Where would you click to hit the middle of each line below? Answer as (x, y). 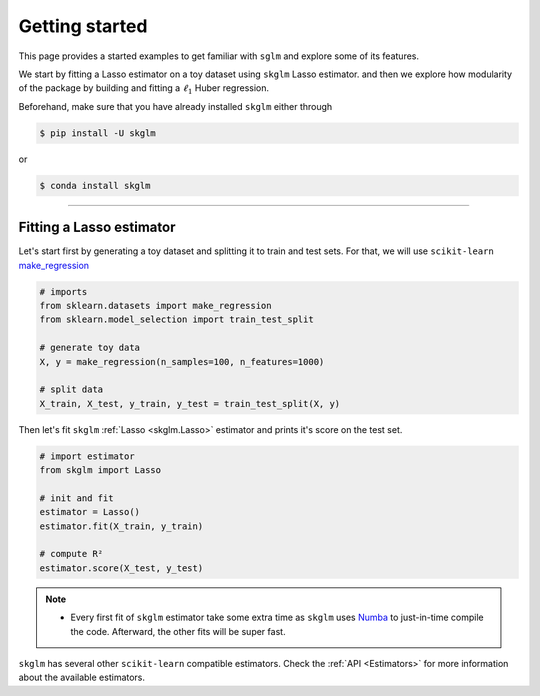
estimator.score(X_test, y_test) (121, 568)
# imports (63, 291)
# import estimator (87, 456)
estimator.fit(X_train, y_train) (121, 526)
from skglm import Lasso (100, 470)
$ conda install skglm (95, 185)
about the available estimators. (81, 677)
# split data (71, 389)
